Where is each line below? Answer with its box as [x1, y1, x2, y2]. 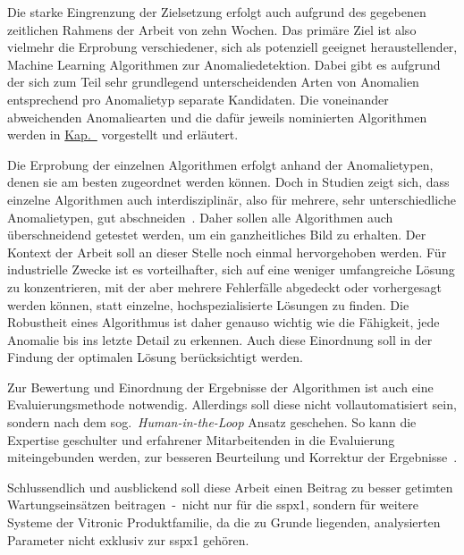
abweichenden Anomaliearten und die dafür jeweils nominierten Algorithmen [7, 107, 427, 126]
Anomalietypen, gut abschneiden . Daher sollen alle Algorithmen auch [7, 207, 393, 226]
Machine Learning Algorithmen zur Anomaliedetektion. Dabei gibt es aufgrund [7, 55, 441, 73]
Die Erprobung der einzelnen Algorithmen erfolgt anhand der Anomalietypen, [7, 155, 434, 173]
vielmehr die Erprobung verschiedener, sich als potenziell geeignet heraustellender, [7, 38, 458, 56]
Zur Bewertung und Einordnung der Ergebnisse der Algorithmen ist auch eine [7, 377, 434, 396]
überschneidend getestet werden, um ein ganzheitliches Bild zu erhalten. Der [7, 225, 426, 244]
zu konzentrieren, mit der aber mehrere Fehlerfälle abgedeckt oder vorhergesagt [7, 277, 442, 296]
